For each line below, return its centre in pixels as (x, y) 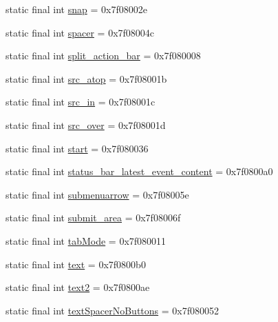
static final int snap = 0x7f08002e (76, 9)
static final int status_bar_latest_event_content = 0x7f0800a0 (139, 171)
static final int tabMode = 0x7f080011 (86, 240)
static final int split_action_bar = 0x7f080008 (103, 56)
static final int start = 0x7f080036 (77, 148)
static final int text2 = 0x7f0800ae (78, 287)
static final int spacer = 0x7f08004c (80, 32)
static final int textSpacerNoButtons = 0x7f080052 (112, 310)
